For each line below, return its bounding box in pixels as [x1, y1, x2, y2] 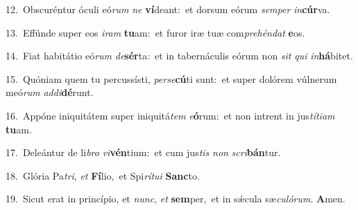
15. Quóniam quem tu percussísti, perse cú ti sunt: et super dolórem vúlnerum [6, 71, 337, 86]
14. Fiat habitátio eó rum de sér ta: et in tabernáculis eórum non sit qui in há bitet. [6, 48, 353, 63]
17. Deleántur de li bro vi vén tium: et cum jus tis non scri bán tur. [6, 145, 281, 160]
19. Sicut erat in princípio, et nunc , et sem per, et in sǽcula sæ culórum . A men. [6, 191, 346, 206]
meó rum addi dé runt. [6, 85, 94, 99]
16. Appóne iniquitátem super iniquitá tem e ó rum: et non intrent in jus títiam [6, 108, 335, 122]
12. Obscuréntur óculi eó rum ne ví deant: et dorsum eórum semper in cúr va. [6, 2, 330, 16]
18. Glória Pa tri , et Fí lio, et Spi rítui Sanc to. [6, 168, 200, 182]
